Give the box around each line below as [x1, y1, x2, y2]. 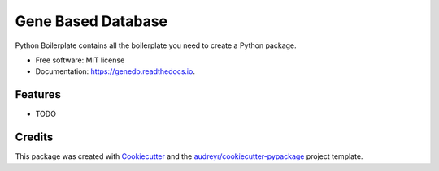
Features [15, 88, 61, 101]
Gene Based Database [15, 12, 168, 30]
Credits [15, 130, 54, 144]
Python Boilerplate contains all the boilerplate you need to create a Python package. [15, 41, 297, 50]
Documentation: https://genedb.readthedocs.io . [35, 66, 195, 76]
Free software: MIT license [35, 55, 125, 65]
